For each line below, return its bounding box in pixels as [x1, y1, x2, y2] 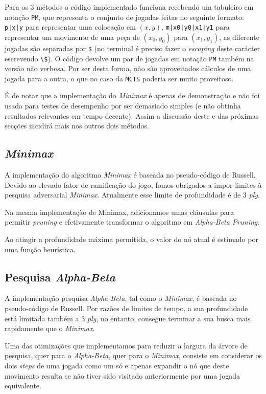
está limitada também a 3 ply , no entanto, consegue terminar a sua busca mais [5, 313, 251, 323]
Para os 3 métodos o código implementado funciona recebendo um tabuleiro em [5, 2, 254, 12]
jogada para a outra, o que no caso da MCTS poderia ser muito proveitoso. [5, 73, 234, 83]
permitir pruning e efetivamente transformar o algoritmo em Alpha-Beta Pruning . [5, 216, 260, 227]
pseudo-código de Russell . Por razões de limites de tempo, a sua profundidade [5, 303, 248, 313]
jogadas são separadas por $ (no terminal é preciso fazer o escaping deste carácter [5, 42, 260, 53]
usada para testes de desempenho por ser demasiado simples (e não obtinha [5, 100, 241, 111]
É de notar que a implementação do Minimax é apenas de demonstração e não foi [5, 90, 260, 101]
